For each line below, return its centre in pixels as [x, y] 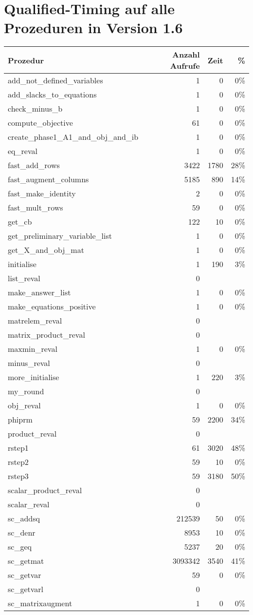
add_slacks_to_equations [52, 95]
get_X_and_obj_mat [46, 250]
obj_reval [24, 405]
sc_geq [20, 547]
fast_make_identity [42, 193]
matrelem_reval [35, 321]
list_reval [24, 278]
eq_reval [23, 151]
